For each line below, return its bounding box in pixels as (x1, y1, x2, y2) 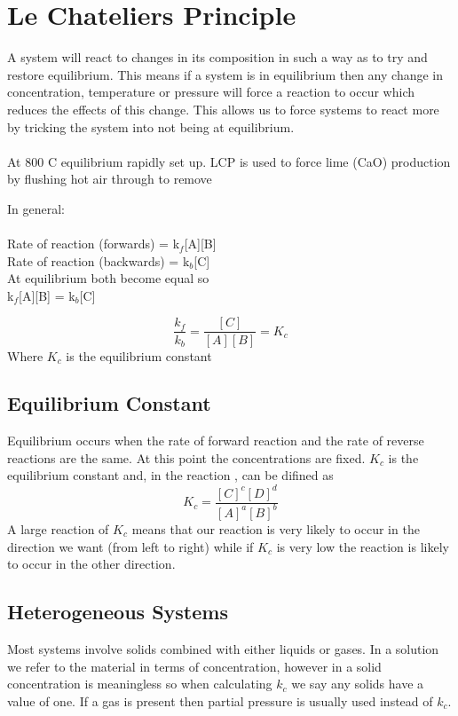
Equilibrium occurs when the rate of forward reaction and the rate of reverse (7, 431, 424, 450)
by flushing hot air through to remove (7, 169, 212, 188)
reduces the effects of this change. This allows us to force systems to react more (7, 99, 439, 118)
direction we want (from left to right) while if (7, 537, 254, 555)
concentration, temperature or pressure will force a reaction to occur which (7, 83, 415, 101)
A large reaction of (7, 519, 109, 538)
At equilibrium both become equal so (7, 269, 209, 287)
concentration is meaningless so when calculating (7, 674, 272, 693)
